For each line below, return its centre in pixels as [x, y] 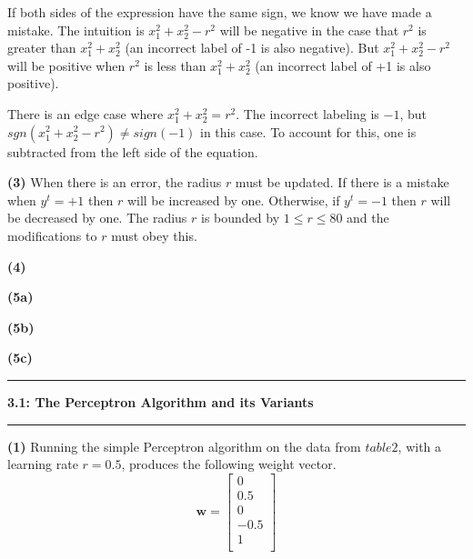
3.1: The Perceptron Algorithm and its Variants [161, 401]
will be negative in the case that [309, 30]
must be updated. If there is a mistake [342, 182]
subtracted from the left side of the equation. [133, 151]
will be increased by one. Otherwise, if [233, 200]
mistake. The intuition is [76, 30]
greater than [42, 48]
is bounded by [241, 218]
